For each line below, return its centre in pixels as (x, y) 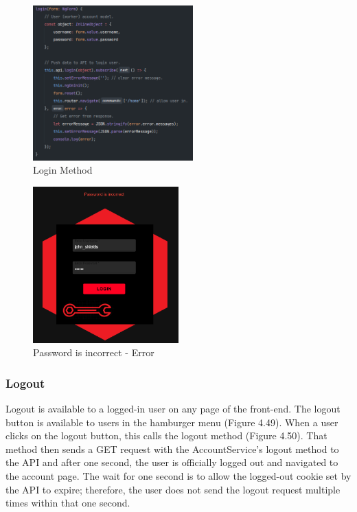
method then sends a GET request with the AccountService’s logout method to (172, 449)
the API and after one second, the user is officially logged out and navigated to (172, 462)
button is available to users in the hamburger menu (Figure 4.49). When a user (172, 422)
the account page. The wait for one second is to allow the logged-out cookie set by (178, 475)
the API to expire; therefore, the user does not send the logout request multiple (173, 489)
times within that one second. (68, 503)
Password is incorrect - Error (94, 352)
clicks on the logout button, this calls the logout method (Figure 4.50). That (166, 435)
